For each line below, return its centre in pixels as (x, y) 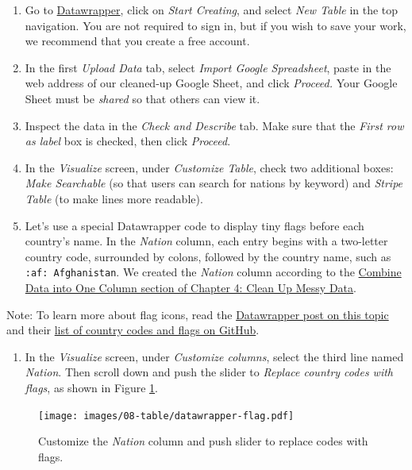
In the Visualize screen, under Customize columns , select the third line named (214, 356)
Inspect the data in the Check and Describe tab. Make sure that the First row (214, 125)
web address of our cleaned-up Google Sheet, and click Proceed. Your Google (211, 83)
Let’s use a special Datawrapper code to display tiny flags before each (194, 225)
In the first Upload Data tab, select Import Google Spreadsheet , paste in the (208, 67)
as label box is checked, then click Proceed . (128, 141)
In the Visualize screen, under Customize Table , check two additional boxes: (209, 167)
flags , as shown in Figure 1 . (91, 387)
